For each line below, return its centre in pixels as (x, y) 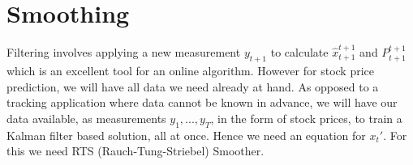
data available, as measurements (86, 118)
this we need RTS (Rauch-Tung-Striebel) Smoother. (136, 151)
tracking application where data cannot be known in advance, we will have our (202, 102)
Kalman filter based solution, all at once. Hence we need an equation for (186, 135)
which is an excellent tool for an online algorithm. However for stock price (190, 70)
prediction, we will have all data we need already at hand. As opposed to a (193, 86)
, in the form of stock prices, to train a (306, 118)
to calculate (299, 52)
